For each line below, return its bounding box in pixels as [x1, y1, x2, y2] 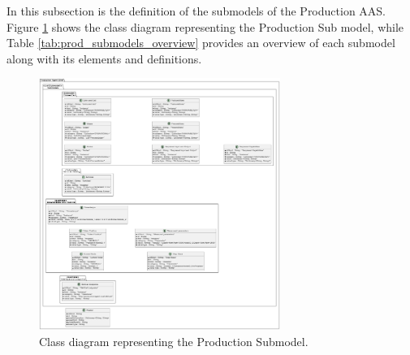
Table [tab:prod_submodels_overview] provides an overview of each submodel [6, 34, 395, 51]
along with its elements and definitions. [6, 50, 202, 67]
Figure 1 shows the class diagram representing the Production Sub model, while [6, 18, 404, 35]
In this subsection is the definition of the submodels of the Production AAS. [6, 2, 386, 19]
